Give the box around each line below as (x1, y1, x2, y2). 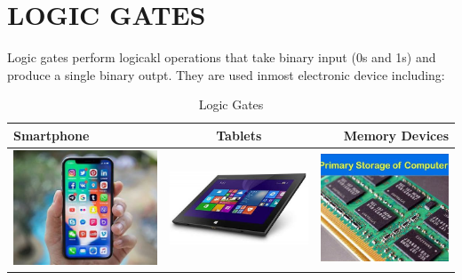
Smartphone (13, 125, 90, 144)
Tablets (216, 125, 262, 144)
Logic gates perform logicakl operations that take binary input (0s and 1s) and (7, 48, 436, 67)
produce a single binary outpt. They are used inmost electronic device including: (7, 65, 445, 84)
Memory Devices (343, 125, 449, 144)
